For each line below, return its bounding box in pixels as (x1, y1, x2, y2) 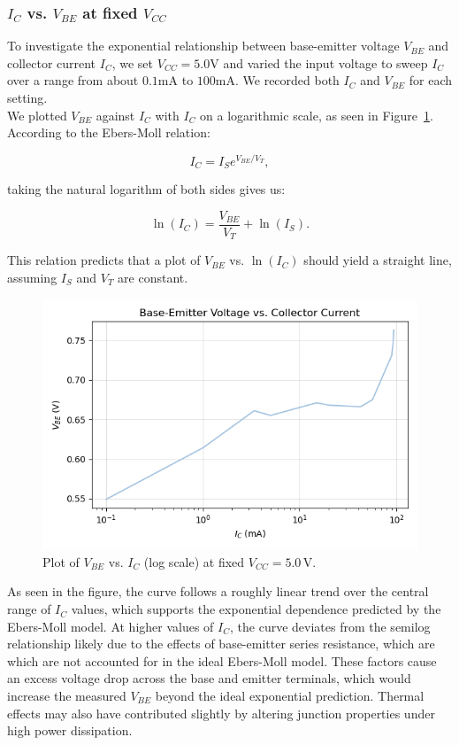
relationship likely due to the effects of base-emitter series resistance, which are (7, 634, 435, 653)
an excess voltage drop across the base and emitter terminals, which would (7, 669, 411, 687)
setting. (7, 89, 48, 106)
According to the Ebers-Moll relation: (7, 123, 210, 142)
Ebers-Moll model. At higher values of (7, 617, 214, 635)
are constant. (118, 268, 188, 287)
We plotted (7, 105, 67, 124)
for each (409, 71, 452, 89)
